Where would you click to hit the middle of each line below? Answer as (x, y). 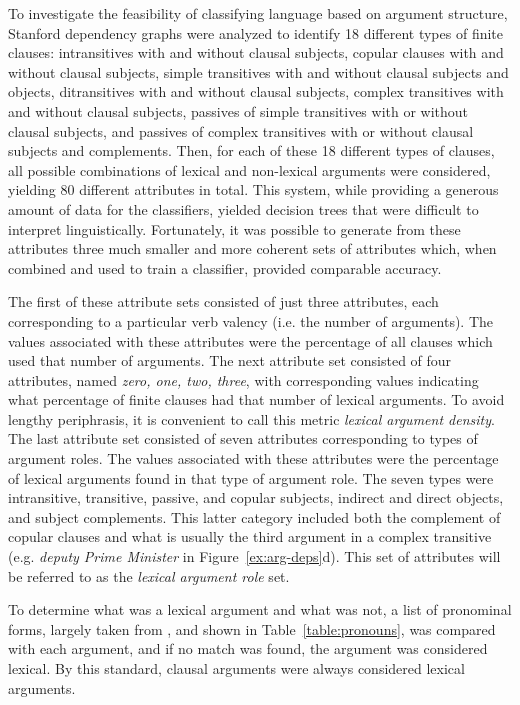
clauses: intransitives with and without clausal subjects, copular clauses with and (256, 52)
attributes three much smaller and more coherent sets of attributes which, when (252, 248)
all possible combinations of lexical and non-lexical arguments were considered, (249, 169)
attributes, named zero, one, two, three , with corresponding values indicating (243, 379)
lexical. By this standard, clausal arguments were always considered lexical (236, 668)
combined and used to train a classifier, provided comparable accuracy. (225, 267)
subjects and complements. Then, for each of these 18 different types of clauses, (251, 150)
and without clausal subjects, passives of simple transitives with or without (238, 110)
